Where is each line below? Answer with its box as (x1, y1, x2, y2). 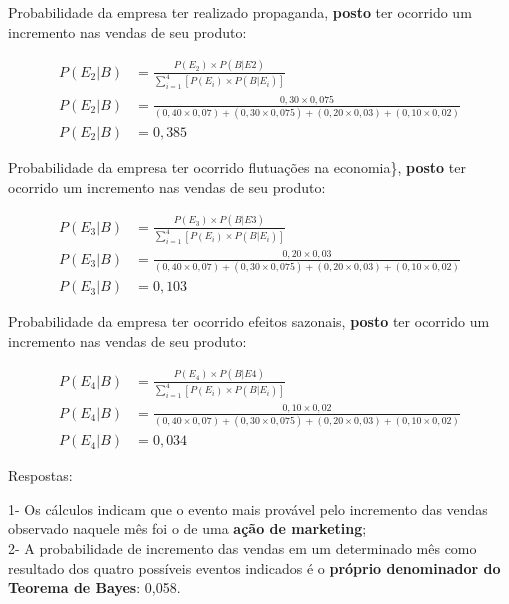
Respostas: (8, 465, 73, 486)
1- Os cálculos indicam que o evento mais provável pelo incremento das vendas (8, 498, 488, 519)
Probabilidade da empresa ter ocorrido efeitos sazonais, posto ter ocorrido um (8, 311, 490, 332)
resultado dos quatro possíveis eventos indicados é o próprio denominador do (8, 557, 501, 578)
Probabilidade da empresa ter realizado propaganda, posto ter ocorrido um (8, 2, 472, 22)
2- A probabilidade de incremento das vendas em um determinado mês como (8, 537, 477, 558)
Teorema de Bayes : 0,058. (8, 577, 181, 598)
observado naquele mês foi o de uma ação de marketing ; (8, 518, 367, 539)
